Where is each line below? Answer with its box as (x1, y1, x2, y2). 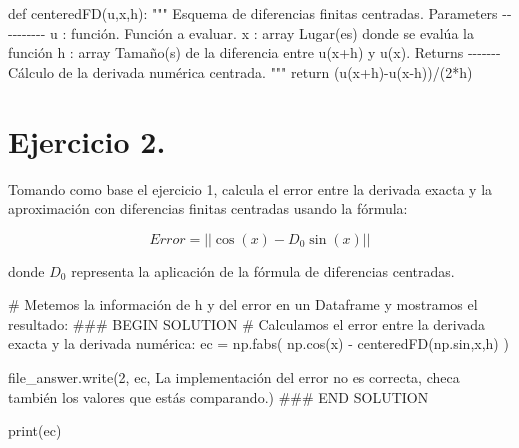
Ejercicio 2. (8, 120, 166, 161)
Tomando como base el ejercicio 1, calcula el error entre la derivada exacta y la (8, 178, 493, 199)
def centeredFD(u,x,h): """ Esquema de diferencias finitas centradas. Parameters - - (8, 3, 512, 23)
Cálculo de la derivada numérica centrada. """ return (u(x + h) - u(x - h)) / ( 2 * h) (8, 61, 473, 82)
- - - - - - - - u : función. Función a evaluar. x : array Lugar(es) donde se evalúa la (8, 22, 474, 43)
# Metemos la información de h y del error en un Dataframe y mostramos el (8, 294, 478, 315)
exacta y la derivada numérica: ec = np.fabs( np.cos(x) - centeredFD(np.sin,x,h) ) (8, 333, 509, 354)
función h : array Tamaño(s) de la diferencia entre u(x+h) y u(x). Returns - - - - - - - (8, 42, 501, 63)
